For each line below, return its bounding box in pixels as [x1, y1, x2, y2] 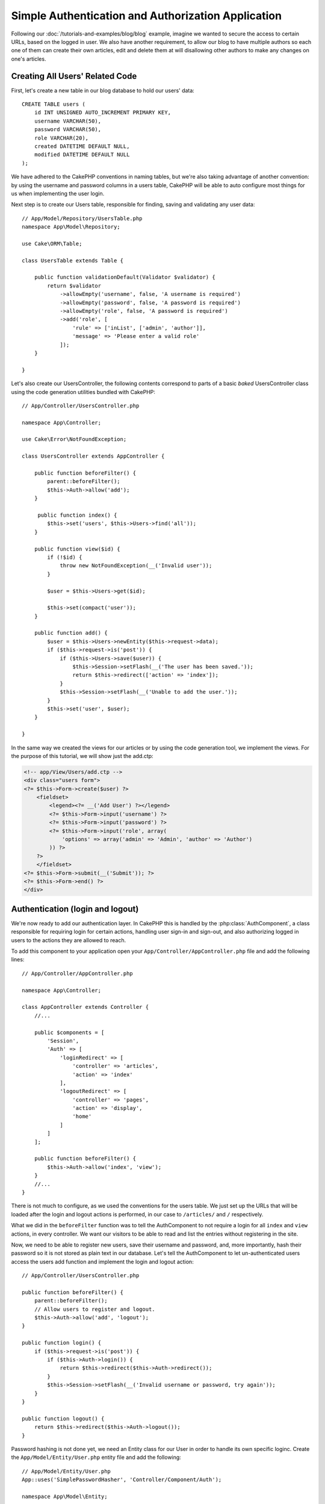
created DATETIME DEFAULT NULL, [34, 143, 130, 150]
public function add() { [34, 629, 108, 636]
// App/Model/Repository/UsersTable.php [22, 215, 143, 222]
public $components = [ [34, 1029, 105, 1036]
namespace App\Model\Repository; [22, 223, 120, 230]
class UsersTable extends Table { [22, 257, 123, 264]
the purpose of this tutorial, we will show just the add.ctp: [11, 752, 153, 759]
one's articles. [11, 55, 46, 63]
